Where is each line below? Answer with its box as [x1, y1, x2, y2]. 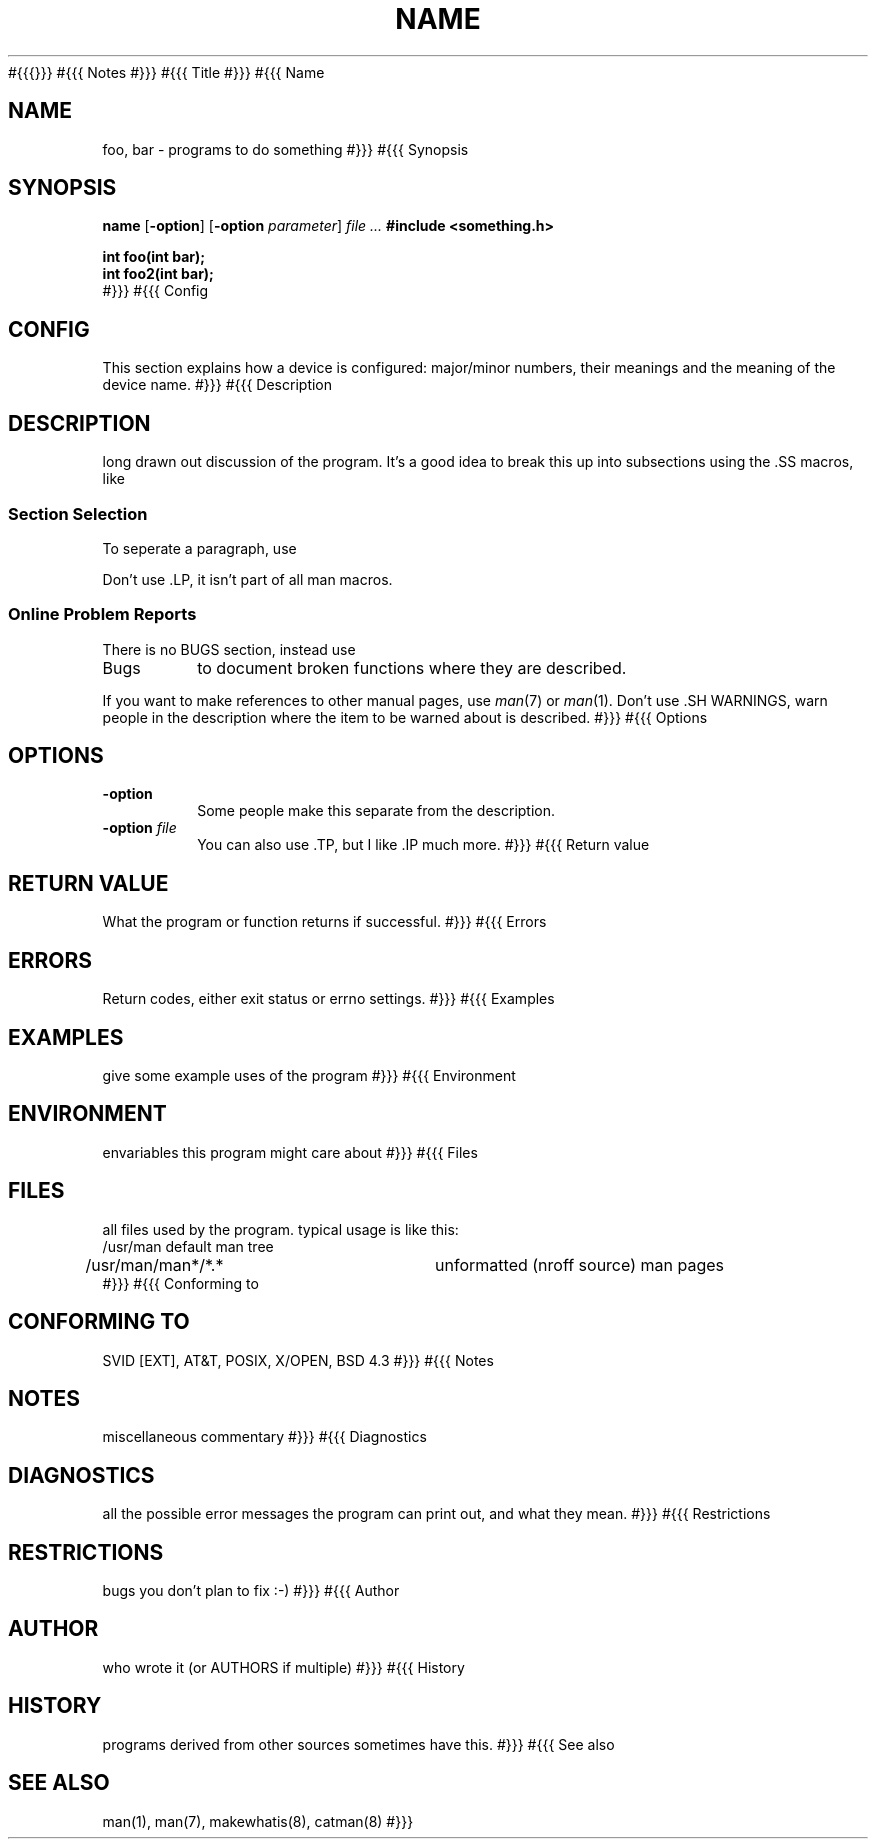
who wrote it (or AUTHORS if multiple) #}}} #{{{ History [102, 1658, 465, 1676]
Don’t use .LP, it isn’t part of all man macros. [102, 570, 393, 588]
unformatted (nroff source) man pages [435, 1254, 724, 1275]
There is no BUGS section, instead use [102, 640, 356, 658]
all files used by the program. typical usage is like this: [102, 1220, 459, 1238]
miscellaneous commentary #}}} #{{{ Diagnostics [102, 1428, 427, 1446]
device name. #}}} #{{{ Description [102, 376, 333, 394]
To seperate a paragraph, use [102, 539, 297, 557]
